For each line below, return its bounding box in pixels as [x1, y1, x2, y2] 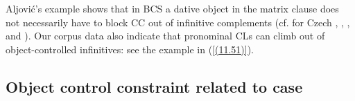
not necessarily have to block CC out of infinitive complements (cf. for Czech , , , [6, 15, 350, 29]
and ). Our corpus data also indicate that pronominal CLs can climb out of [6, 28, 325, 43]
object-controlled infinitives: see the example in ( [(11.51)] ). [6, 42, 254, 56]
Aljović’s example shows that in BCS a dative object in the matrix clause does [6, 1, 339, 15]
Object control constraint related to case [6, 75, 303, 97]
